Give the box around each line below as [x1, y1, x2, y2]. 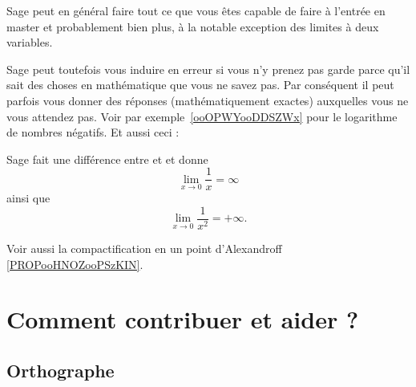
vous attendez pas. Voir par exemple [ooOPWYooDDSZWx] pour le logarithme [6, 108, 398, 124]
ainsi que [6, 189, 50, 206]
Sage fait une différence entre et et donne [6, 150, 208, 167]
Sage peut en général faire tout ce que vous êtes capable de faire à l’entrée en [6, 2, 386, 18]
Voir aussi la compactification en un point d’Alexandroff [6, 240, 282, 257]
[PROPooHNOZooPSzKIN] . [6, 255, 143, 272]
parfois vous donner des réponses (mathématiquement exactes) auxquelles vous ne [6, 92, 409, 108]
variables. [6, 34, 53, 51]
